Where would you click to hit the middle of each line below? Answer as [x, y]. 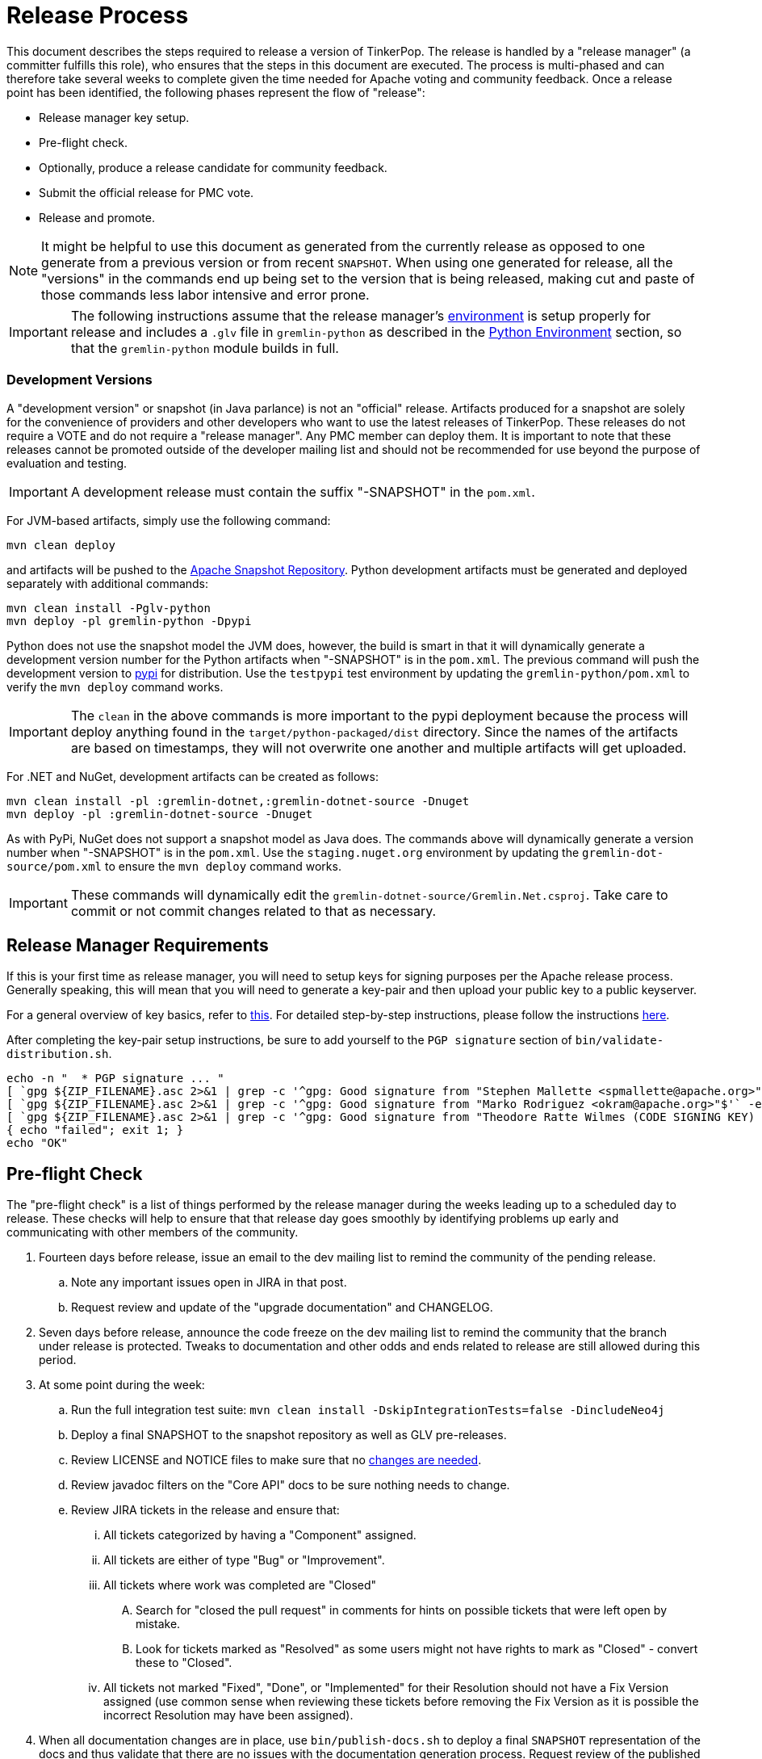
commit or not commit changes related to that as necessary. [253, 911]
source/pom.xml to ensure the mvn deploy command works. [174, 866]
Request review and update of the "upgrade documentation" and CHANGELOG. [282, 1308]
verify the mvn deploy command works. [115, 686]
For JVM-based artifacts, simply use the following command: [169, 520]
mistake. [158, 1624]
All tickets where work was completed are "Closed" [240, 1585]
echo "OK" [37, 1143]
